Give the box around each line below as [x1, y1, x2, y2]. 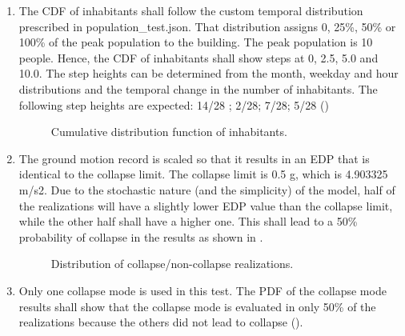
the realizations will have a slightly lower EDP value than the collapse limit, [18, 197, 393, 214]
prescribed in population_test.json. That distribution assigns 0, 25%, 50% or [18, 18, 396, 34]
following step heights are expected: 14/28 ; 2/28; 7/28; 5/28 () [18, 96, 329, 113]
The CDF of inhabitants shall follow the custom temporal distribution [18, 2, 363, 18]
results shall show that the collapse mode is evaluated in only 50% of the [18, 298, 376, 314]
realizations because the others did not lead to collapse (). [18, 314, 303, 330]
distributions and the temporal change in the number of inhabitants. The [18, 80, 378, 97]
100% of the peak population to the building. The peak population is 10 [18, 34, 373, 50]
